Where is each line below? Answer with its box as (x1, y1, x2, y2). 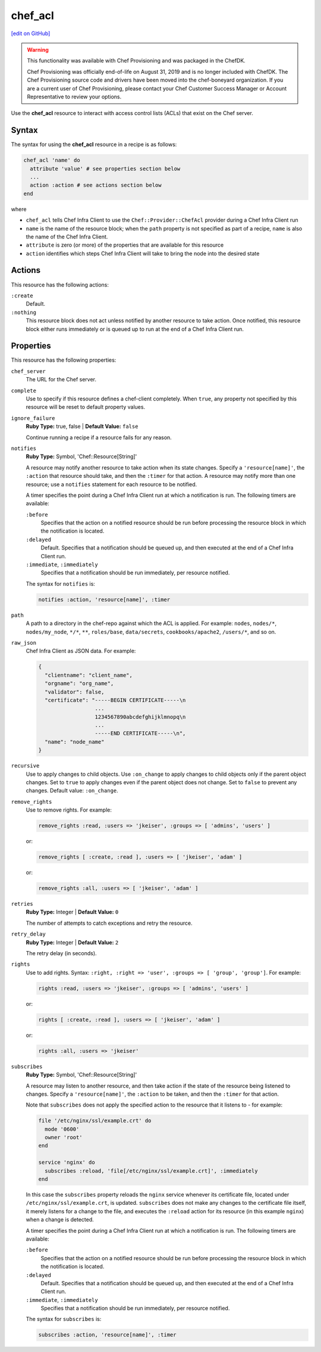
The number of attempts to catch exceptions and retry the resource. (26, 919, 193, 927)
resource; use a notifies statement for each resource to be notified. (26, 480, 197, 488)
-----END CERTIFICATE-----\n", (95, 730, 186, 737)
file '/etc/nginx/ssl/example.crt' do (38, 1117, 152, 1124)
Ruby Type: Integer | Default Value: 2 (26, 938, 119, 946)
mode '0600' (45, 1126, 80, 1132)
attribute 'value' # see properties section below (30, 165, 181, 172)
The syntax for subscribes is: (26, 1316, 102, 1323)
